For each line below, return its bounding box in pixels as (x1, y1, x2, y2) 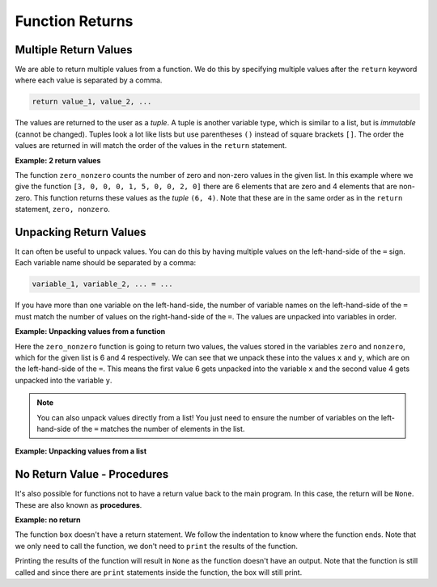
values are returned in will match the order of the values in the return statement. (15, 141, 287, 150)
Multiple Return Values (15, 43, 133, 57)
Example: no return (15, 515, 81, 525)
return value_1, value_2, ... (32, 97, 152, 107)
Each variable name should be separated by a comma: (15, 258, 197, 268)
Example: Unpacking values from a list (15, 446, 147, 456)
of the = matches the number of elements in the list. (72, 424, 245, 433)
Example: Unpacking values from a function (15, 327, 166, 336)
